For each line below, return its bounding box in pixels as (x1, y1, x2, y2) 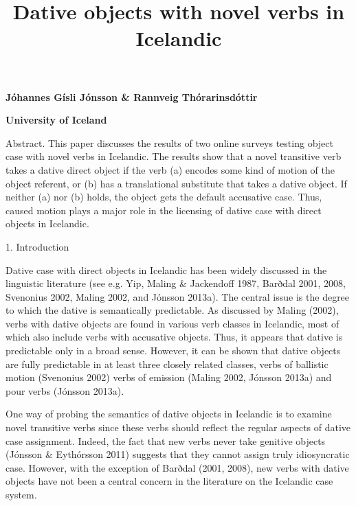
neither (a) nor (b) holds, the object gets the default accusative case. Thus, (5, 189, 322, 204)
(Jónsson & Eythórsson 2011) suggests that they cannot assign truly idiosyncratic (5, 447, 350, 461)
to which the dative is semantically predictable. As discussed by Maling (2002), (5, 303, 339, 317)
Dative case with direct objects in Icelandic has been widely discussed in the (5, 262, 327, 277)
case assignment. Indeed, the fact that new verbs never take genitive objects (5, 433, 326, 448)
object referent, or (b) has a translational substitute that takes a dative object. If (5, 176, 347, 190)
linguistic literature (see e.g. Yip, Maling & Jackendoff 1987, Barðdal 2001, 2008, (5, 276, 346, 290)
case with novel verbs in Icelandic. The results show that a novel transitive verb (5, 149, 342, 163)
